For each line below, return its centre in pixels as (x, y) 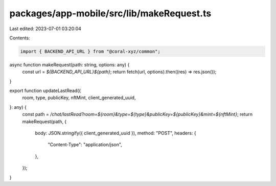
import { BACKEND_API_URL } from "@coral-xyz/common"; (90, 51)
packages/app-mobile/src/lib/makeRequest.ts (110, 13)
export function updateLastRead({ (45, 91)
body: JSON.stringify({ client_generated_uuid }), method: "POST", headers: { (116, 133)
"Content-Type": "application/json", (85, 145)
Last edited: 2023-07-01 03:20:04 (45, 29)
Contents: (20, 38)
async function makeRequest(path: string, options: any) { (70, 64)
